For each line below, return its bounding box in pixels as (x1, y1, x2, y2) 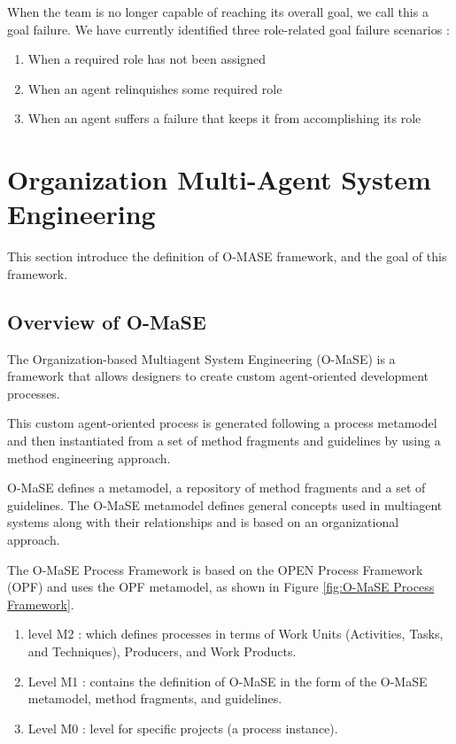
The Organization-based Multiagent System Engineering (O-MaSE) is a (7, 349, 396, 368)
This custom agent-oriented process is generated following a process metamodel (7, 414, 437, 432)
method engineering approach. (7, 448, 171, 467)
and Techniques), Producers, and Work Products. (27, 641, 297, 660)
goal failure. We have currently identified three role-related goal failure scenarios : (7, 19, 450, 38)
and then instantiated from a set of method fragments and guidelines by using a (7, 431, 441, 450)
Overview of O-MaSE (7, 307, 206, 335)
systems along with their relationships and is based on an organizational (7, 513, 399, 531)
